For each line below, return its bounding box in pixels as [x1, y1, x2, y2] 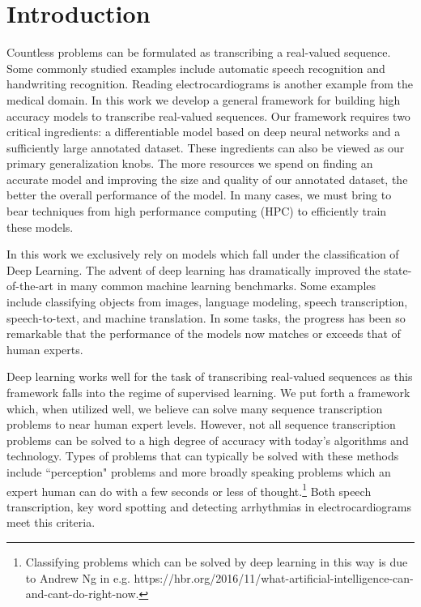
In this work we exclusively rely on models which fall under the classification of [6, 246, 399, 263]
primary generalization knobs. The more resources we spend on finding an [6, 155, 373, 172]
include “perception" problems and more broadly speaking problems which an [6, 463, 391, 480]
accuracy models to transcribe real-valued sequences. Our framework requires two [6, 107, 410, 124]
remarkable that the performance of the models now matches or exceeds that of [6, 325, 401, 342]
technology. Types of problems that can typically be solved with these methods [6, 447, 399, 464]
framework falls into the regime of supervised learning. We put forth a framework [6, 384, 410, 400]
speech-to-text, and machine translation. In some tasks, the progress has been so [6, 309, 406, 326]
